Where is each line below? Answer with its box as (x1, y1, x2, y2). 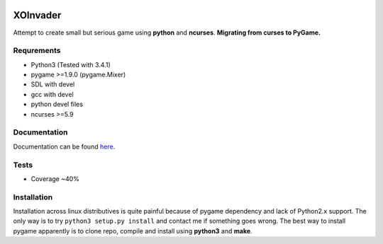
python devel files (30, 100, 83, 109)
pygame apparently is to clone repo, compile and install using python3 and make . (13, 226, 252, 235)
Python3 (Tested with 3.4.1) (30, 60, 111, 69)
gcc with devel (30, 90, 74, 98)
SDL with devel (30, 80, 75, 88)
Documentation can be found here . (13, 142, 116, 151)
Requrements (13, 46, 61, 56)
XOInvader (13, 9, 62, 21)
